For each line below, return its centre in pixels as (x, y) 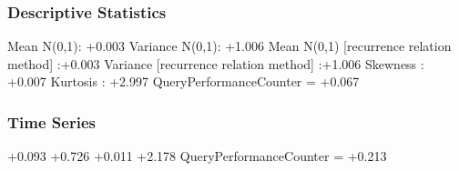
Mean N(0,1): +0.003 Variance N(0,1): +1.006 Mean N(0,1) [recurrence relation (229, 46)
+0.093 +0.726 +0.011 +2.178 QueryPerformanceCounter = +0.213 (197, 156)
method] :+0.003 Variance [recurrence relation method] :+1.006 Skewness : (216, 63)
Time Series (51, 121)
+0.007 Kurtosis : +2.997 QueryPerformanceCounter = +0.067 (184, 81)
